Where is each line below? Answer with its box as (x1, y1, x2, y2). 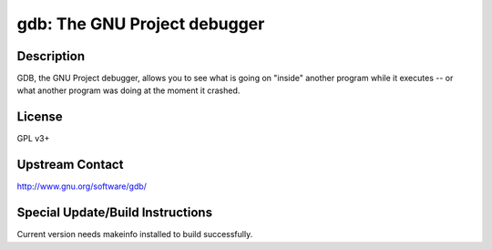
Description (16, 48, 86, 64)
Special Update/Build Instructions (16, 205, 213, 221)
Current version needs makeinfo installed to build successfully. (16, 229, 253, 240)
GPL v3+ (16, 133, 50, 144)
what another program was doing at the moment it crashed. (16, 85, 241, 96)
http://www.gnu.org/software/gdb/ (16, 181, 148, 192)
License (16, 109, 63, 125)
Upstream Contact (16, 157, 124, 172)
